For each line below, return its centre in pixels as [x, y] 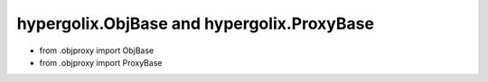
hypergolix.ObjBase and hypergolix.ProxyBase [196, 23]
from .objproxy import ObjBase [97, 50]
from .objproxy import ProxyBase [101, 62]
